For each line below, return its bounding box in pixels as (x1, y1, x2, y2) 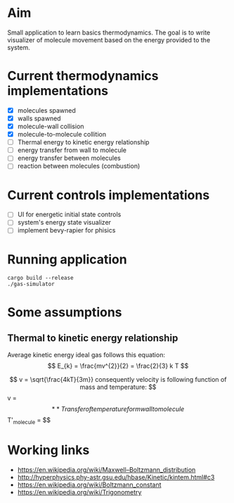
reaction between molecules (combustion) (17, 162, 141, 170)
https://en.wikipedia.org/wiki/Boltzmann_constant (17, 480, 162, 489)
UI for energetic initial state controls (17, 210, 122, 219)
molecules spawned (17, 106, 76, 114)
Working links (7, 442, 90, 459)
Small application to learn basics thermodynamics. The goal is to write (7, 28, 211, 37)
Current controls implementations (7, 187, 210, 203)
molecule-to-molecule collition (17, 130, 107, 139)
